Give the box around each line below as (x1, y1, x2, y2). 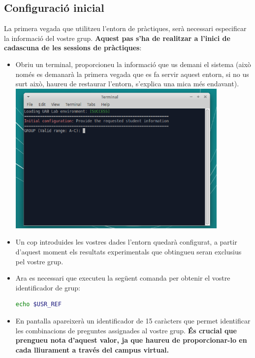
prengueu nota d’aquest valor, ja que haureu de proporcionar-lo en (15, 335, 247, 345)
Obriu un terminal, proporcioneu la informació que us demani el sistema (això (15, 59, 251, 69)
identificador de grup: (15, 282, 80, 292)
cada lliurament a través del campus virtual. (15, 344, 169, 355)
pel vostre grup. (15, 256, 64, 266)
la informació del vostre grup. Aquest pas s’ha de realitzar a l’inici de (4, 33, 230, 43)
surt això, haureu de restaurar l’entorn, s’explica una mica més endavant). (15, 78, 239, 89)
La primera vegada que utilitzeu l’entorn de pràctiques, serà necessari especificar (4, 23, 247, 34)
